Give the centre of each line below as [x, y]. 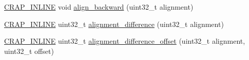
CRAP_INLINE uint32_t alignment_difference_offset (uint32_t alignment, [125, 41]
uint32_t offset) [29, 51]
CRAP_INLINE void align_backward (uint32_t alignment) [99, 7]
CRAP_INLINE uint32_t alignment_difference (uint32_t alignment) [114, 24]
